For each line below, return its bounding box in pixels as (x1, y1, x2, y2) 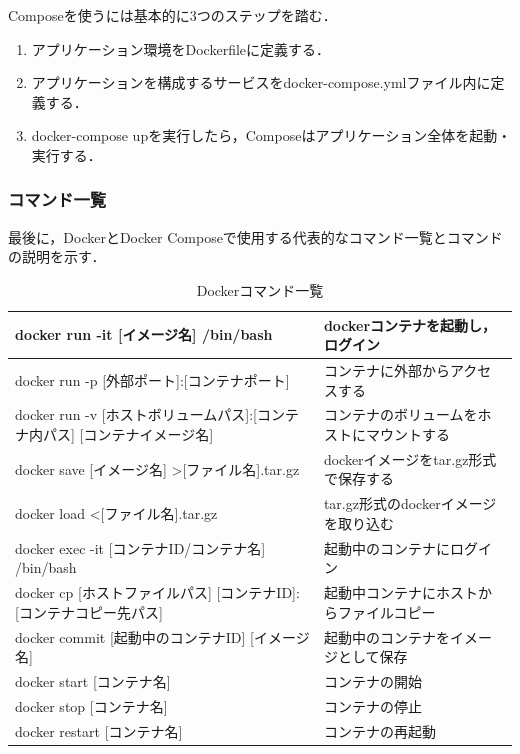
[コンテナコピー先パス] (15, 601, 163, 622)
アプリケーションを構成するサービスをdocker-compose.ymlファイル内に (31, 72, 491, 93)
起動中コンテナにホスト (323, 582, 478, 603)
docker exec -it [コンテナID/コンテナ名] (15, 537, 266, 558)
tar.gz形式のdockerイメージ (323, 493, 497, 514)
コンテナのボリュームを (323, 404, 478, 425)
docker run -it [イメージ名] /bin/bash (15, 324, 273, 345)
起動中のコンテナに (323, 537, 450, 558)
